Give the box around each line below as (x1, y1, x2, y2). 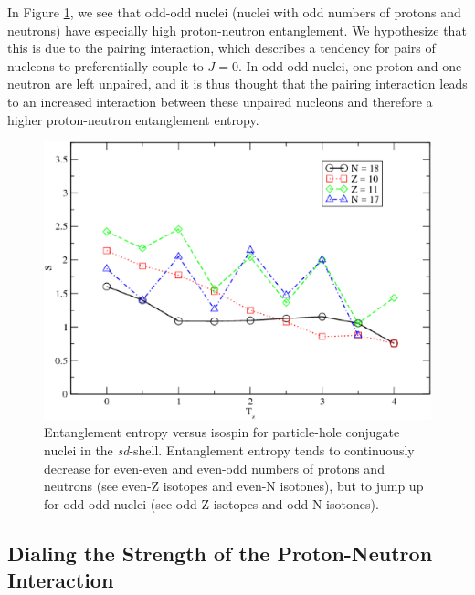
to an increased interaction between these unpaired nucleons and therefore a (7, 91, 433, 110)
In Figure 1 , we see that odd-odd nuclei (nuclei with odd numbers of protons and (7, 3, 461, 21)
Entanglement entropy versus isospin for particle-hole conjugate (44, 423, 400, 442)
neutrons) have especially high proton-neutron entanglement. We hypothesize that (7, 20, 467, 39)
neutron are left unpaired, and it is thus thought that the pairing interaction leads (7, 74, 468, 93)
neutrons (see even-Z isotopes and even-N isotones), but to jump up (44, 476, 424, 496)
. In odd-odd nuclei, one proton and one (237, 56, 462, 75)
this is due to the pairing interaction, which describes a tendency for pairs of (7, 38, 436, 57)
